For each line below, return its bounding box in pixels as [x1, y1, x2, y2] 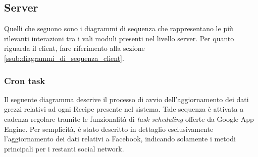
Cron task [4, 74, 45, 87]
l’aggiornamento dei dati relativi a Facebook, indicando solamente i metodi [4, 133, 236, 144]
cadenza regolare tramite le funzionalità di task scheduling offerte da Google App [4, 113, 254, 124]
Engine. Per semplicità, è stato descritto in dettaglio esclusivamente [4, 123, 214, 134]
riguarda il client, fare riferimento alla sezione [4, 43, 145, 53]
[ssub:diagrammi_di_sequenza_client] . [4, 52, 124, 63]
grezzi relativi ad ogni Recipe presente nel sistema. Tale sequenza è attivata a [4, 104, 244, 114]
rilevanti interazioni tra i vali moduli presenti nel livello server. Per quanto [4, 33, 234, 43]
